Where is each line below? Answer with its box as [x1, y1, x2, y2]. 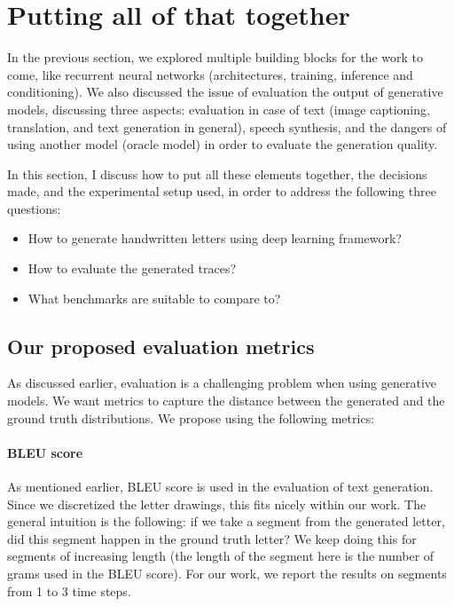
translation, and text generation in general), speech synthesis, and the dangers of [7, 117, 447, 136]
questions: [7, 199, 61, 217]
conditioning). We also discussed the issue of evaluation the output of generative [7, 83, 443, 101]
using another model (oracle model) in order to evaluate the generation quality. [7, 135, 438, 153]
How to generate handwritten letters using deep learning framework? [27, 229, 402, 248]
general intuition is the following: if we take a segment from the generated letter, [7, 512, 445, 531]
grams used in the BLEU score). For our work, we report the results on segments [7, 564, 447, 582]
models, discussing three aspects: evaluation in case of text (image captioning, [7, 99, 430, 118]
